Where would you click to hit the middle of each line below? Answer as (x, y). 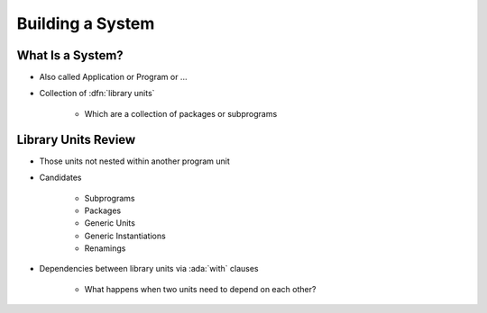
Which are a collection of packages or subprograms (181, 113)
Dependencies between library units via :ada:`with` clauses (149, 269)
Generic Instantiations (125, 236)
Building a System (86, 23)
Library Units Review (76, 139)
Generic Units (110, 223)
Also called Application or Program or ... (113, 77)
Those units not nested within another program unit (134, 161)
